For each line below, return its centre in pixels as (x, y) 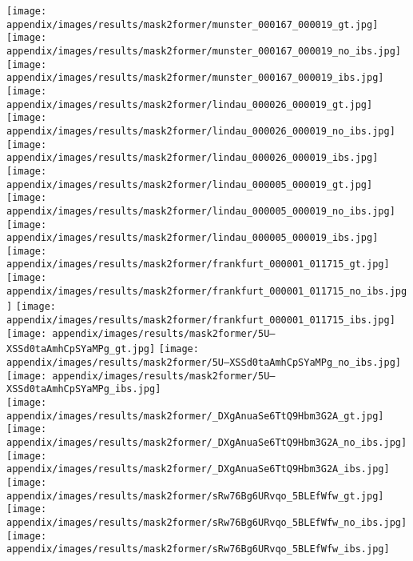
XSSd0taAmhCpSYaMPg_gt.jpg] (81, 349)
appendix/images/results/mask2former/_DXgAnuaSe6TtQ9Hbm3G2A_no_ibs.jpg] (207, 443)
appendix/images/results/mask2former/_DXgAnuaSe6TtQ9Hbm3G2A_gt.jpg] (195, 416)
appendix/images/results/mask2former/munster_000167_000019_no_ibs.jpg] (204, 51)
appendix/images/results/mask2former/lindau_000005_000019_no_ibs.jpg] (201, 211)
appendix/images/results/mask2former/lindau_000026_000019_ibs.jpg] (193, 158)
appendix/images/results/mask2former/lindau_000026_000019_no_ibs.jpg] (201, 131)
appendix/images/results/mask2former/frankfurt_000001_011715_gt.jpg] (198, 264)
